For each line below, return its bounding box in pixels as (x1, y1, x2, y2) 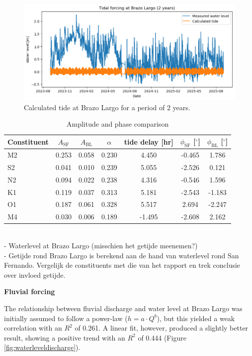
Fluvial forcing (4, 286, 55, 297)
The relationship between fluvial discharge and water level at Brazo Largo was (4, 303, 243, 313)
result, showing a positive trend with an (4, 332, 125, 343)
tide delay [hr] (124, 136, 173, 147)
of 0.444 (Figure (138, 332, 186, 343)
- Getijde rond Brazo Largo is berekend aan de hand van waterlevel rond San (4, 250, 239, 260)
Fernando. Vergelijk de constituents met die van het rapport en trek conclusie (4, 260, 241, 270)
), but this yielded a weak (157, 313, 235, 323)
